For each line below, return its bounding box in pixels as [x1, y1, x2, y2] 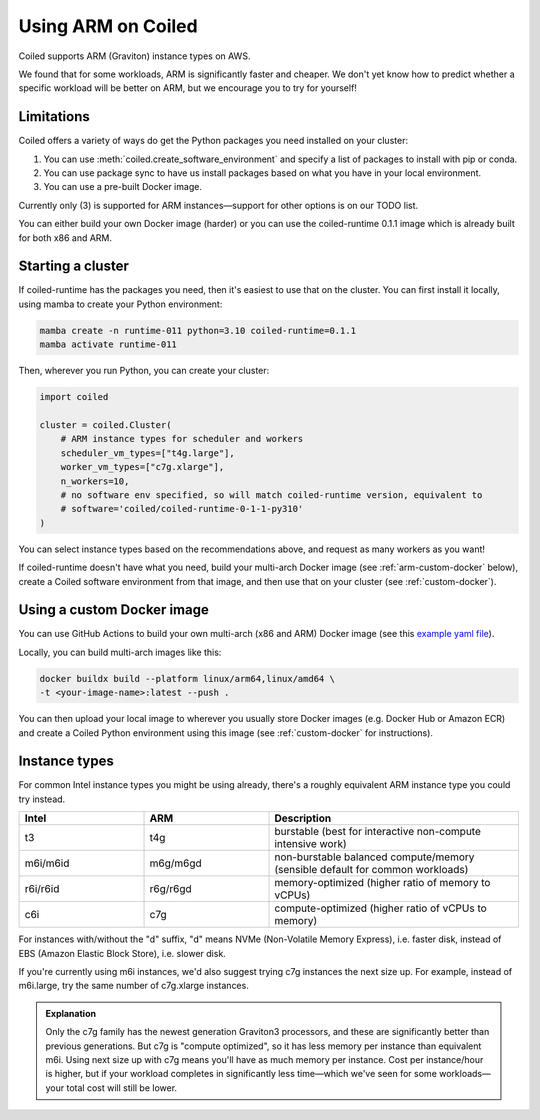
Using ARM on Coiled [18, 15, 199, 37]
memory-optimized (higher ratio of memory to [274, 876, 491, 890]
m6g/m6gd [149, 856, 202, 870]
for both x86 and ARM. [18, 231, 113, 244]
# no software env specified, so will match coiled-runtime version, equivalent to [60, 489, 483, 500]
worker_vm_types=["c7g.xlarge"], [60, 461, 225, 473]
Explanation [45, 1007, 97, 1019]
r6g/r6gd [149, 882, 192, 896]
